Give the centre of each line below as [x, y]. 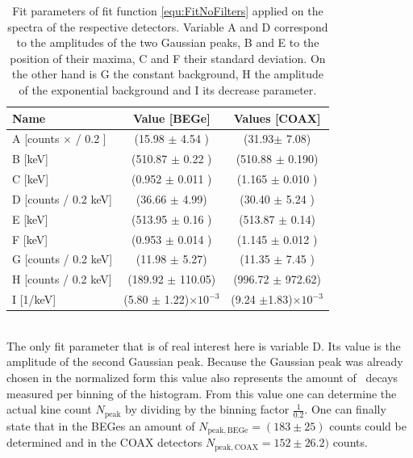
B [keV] [30, 159]
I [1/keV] [34, 299]
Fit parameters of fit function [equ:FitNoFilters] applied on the [168, 11]
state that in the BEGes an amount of [101, 425]
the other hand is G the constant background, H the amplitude [167, 74]
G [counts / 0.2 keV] [63, 259]
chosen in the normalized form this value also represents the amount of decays [202, 378]
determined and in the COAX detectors [104, 442]
